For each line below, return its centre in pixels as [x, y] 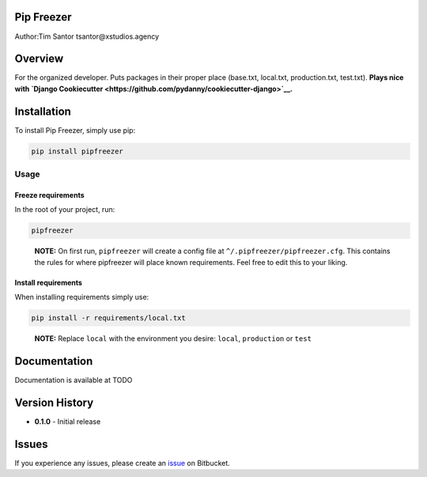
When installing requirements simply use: [82, 297]
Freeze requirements [49, 195]
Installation [43, 111]
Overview [39, 59]
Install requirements [49, 282]
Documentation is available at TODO [74, 380]
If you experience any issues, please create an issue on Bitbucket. [123, 463]
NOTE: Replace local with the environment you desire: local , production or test [173, 338]
